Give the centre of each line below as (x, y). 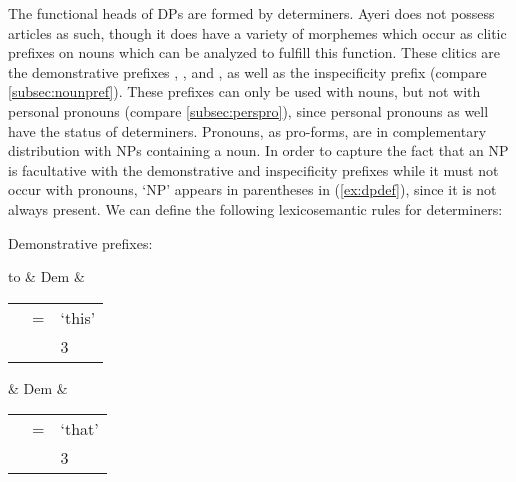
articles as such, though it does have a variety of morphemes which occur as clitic (257, 32)
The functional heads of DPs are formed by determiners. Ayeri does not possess (251, 13)
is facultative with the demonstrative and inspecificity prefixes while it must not (253, 169)
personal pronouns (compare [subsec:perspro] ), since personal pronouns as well (248, 110)
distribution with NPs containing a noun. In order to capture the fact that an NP (258, 150)
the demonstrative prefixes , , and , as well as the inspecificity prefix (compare (247, 71)
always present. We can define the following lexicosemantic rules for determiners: (255, 208)
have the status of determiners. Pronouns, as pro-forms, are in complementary (247, 130)
